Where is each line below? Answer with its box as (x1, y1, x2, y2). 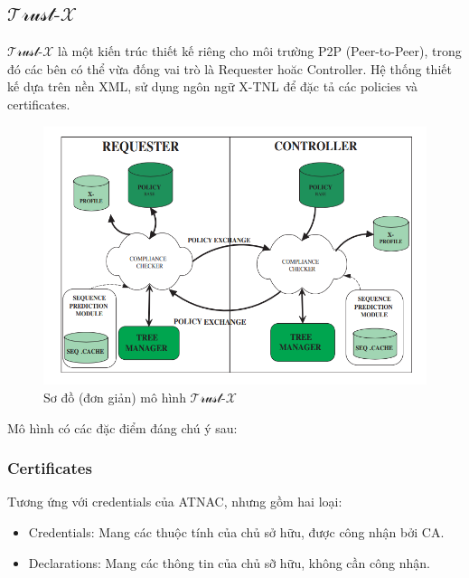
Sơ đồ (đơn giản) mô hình (43, 388, 186, 407)
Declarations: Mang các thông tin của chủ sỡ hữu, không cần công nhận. (28, 553, 430, 572)
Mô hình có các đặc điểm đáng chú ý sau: (7, 418, 238, 437)
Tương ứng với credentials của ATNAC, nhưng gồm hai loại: (7, 492, 342, 511)
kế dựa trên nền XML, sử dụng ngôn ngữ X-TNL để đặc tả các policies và (7, 77, 418, 96)
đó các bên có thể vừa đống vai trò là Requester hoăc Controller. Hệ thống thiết (7, 59, 452, 78)
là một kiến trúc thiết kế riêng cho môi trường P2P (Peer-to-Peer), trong (58, 42, 462, 61)
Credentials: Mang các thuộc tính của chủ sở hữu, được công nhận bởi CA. (28, 523, 445, 542)
